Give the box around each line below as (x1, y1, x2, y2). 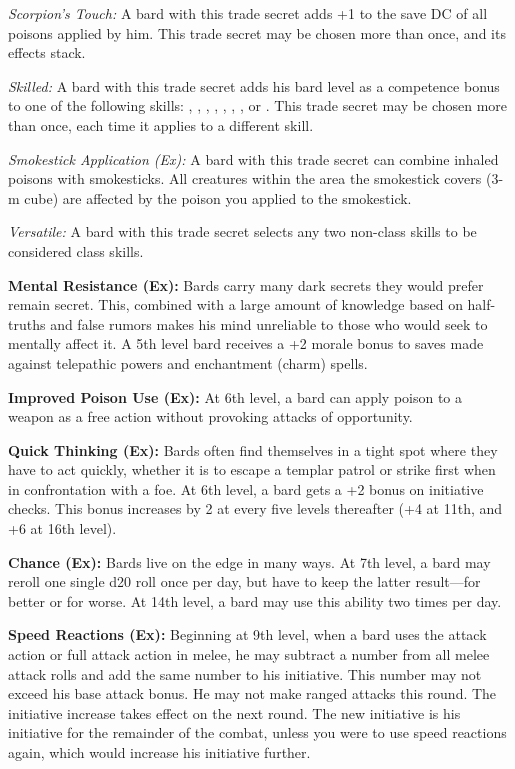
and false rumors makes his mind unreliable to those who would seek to (50, 313, 488, 334)
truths (8, 313, 46, 334)
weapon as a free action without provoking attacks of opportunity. (8, 406, 413, 427)
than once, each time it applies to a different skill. (8, 114, 314, 135)
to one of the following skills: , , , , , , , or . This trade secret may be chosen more (8, 95, 508, 116)
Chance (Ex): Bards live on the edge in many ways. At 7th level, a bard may (8, 551, 491, 572)
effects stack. (8, 42, 86, 63)
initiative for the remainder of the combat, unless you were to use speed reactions (8, 722, 507, 743)
